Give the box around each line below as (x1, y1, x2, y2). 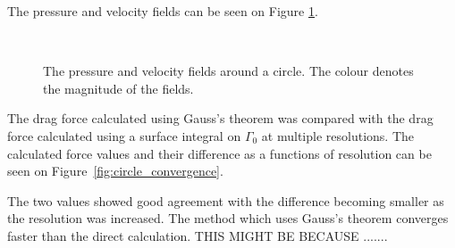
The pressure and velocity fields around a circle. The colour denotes (43, 62, 414, 80)
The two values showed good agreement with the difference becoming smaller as (7, 191, 444, 210)
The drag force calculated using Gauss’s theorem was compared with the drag (7, 109, 434, 128)
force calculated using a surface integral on (7, 126, 241, 145)
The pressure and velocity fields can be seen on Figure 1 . (7, 2, 318, 20)
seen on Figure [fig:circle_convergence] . (7, 161, 223, 180)
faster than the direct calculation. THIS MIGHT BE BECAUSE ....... (7, 226, 388, 244)
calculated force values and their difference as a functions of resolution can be (7, 144, 432, 162)
